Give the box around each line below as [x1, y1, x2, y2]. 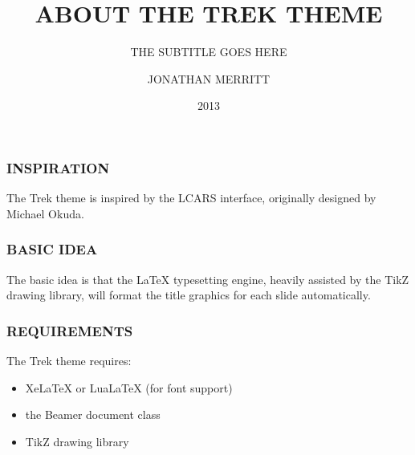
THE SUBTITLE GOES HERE [130, 43, 287, 60]
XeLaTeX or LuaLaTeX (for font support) [25, 379, 233, 396]
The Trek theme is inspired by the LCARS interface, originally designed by [6, 189, 376, 206]
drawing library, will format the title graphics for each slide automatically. [6, 286, 371, 303]
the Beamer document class [25, 406, 161, 423]
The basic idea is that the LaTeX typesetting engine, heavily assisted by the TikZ [6, 270, 409, 287]
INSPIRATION [6, 157, 110, 177]
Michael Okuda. [6, 205, 84, 221]
